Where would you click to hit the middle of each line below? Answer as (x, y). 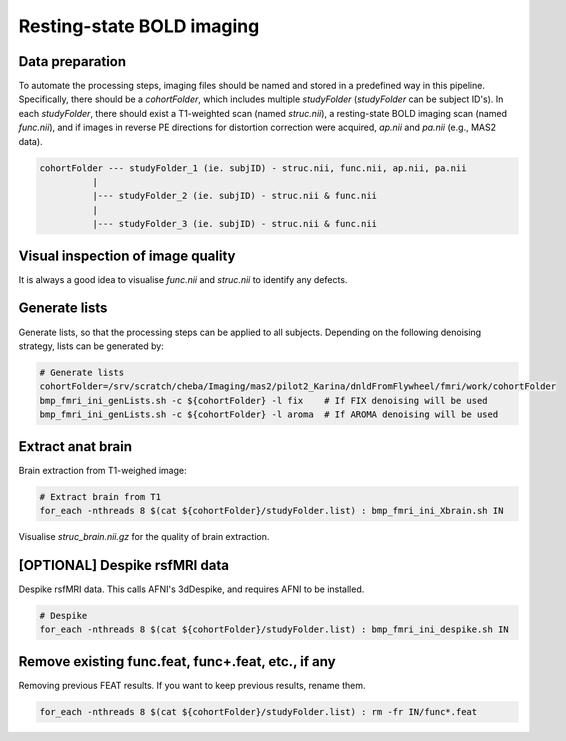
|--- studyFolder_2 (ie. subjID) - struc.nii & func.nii (234, 196)
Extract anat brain (75, 446)
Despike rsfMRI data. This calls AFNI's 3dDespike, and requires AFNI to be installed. (191, 589)
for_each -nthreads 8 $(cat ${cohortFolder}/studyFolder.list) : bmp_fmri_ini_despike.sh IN (274, 629)
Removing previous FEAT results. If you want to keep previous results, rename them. (192, 685)
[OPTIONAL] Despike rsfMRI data (124, 565)
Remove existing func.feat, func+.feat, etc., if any (177, 661)
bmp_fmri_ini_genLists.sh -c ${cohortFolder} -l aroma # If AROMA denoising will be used (269, 414)
